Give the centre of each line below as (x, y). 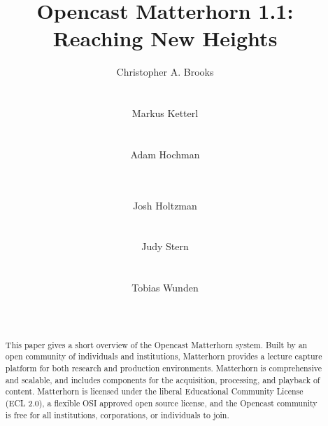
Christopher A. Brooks (165, 72)
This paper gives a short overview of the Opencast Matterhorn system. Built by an (156, 344)
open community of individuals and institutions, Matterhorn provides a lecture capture (164, 356)
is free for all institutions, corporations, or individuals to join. (117, 414)
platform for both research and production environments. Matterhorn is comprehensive (163, 368)
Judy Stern (165, 246)
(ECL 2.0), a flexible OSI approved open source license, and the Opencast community (161, 403)
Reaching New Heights (165, 38)
